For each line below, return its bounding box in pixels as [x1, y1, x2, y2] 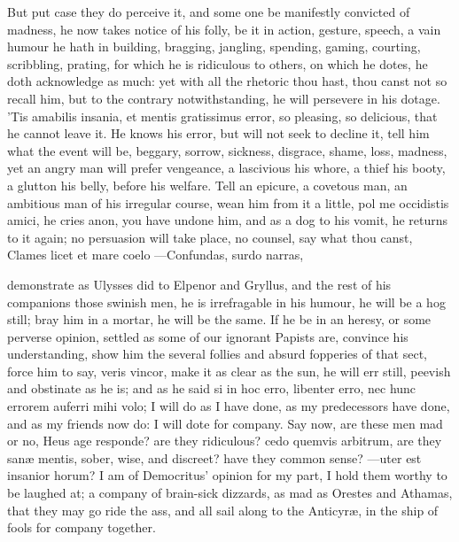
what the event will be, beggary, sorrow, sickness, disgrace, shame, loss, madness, [7, 141, 447, 159]
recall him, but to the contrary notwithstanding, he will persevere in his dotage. [7, 89, 440, 107]
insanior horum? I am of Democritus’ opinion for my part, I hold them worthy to [7, 466, 447, 484]
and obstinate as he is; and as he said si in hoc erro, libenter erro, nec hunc [7, 379, 416, 398]
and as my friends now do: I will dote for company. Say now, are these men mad [7, 414, 443, 432]
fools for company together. [7, 518, 156, 537]
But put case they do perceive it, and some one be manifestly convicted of [7, 3, 410, 20]
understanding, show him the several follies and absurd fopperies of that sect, [7, 345, 427, 363]
